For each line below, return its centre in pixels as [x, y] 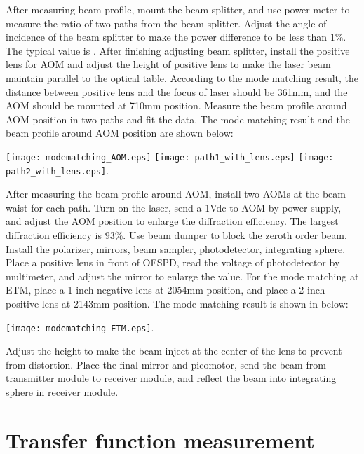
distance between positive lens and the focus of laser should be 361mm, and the [177, 91]
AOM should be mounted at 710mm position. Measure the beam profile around [176, 105]
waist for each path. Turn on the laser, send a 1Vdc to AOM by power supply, [174, 207]
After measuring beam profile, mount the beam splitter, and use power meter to [178, 9]
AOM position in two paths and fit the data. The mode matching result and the [178, 119]
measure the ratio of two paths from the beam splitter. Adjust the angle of [166, 23]
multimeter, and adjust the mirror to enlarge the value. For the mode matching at [182, 276]
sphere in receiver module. [62, 392]
